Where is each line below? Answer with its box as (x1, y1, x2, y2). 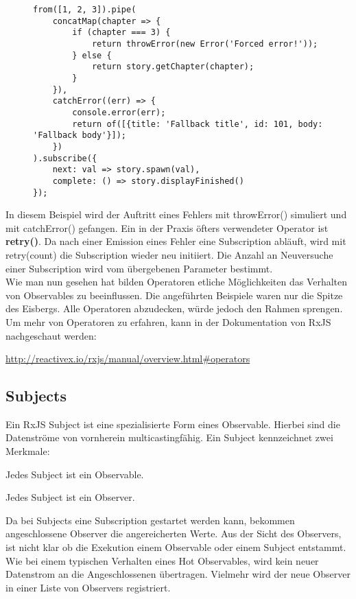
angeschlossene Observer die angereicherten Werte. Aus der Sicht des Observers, (5, 526, 342, 541)
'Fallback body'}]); (33, 130, 127, 141)
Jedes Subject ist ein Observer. (5, 490, 135, 504)
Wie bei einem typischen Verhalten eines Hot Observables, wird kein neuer (5, 553, 319, 567)
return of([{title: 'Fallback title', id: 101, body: (72, 119, 323, 129)
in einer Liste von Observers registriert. (5, 580, 171, 594)
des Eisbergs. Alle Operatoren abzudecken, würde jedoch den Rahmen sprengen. (5, 301, 343, 316)
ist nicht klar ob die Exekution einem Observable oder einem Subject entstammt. (5, 540, 346, 554)
